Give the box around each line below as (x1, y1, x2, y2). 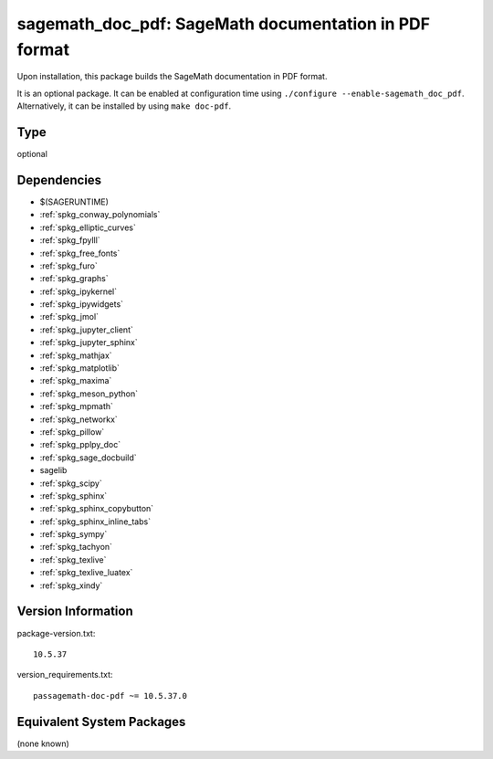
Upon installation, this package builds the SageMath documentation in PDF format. (16, 71, 328, 82)
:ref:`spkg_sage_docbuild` (39, 452, 137, 463)
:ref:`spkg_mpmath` (39, 401, 114, 412)
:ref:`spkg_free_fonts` (39, 248, 121, 258)
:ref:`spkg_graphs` (39, 273, 109, 284)
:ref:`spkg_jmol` (39, 311, 100, 322)
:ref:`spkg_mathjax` (39, 350, 113, 361)
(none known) (16, 738, 70, 749)
